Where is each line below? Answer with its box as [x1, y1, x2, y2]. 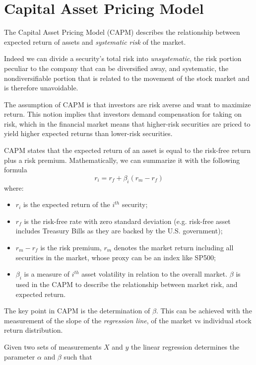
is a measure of [24, 269, 70, 279]
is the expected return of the [23, 199, 110, 210]
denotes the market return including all [114, 242, 234, 253]
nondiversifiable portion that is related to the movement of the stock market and [4, 73, 250, 83]
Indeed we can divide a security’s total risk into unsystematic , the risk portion [4, 53, 242, 64]
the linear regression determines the [131, 341, 240, 352]
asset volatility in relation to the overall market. [81, 269, 228, 279]
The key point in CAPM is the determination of [4, 305, 150, 316]
